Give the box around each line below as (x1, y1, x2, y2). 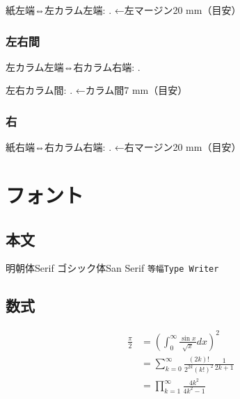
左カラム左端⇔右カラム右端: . (6, 59, 141, 74)
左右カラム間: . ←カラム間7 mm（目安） (6, 83, 188, 97)
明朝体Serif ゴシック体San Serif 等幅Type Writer (6, 261, 219, 275)
